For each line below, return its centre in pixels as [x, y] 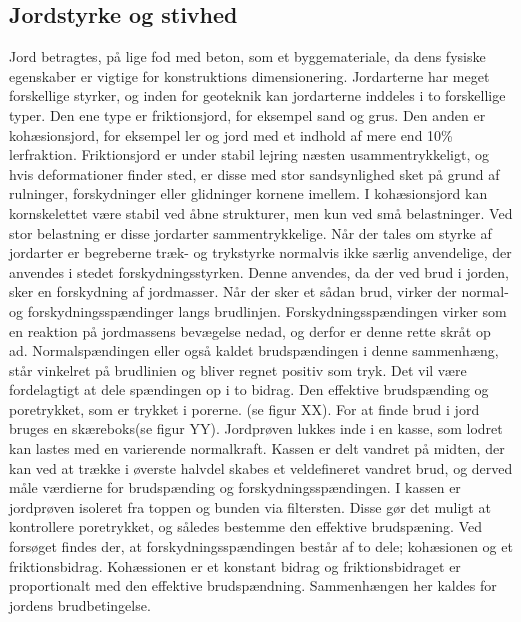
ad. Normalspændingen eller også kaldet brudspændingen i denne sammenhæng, [254, 350]
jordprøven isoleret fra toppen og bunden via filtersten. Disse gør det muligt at [250, 506]
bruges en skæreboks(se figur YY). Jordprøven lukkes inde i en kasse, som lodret [256, 428]
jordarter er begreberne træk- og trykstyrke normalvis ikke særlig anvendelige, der [260, 252]
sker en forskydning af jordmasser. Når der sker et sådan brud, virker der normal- [259, 291]
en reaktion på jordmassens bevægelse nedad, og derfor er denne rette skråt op [250, 330]
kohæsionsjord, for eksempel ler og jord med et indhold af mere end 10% [231, 134]
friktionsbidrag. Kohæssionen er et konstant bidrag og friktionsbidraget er [235, 565]
